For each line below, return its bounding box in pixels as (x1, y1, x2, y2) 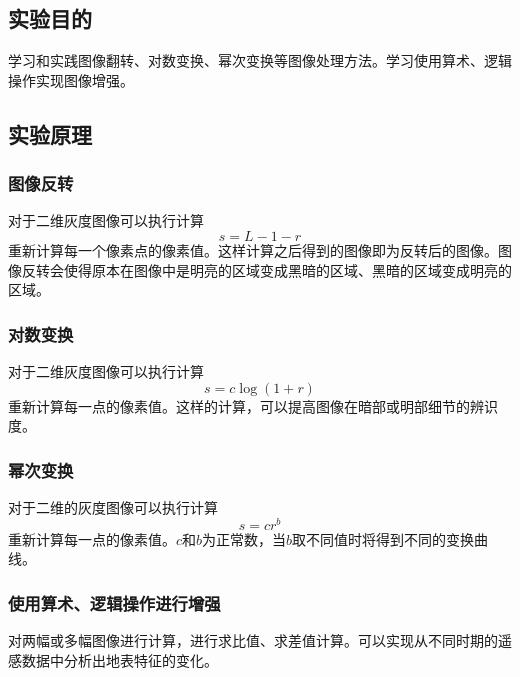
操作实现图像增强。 (8, 69, 134, 90)
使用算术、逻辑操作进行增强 (8, 590, 221, 615)
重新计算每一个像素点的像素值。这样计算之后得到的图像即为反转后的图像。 (8, 239, 498, 260)
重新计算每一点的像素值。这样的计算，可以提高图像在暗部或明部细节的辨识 (8, 395, 498, 416)
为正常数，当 (202, 528, 287, 549)
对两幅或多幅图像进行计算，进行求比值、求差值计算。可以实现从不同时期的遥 (8, 630, 512, 651)
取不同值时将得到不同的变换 (292, 528, 475, 549)
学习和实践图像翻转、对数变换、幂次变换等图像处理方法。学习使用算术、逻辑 (8, 50, 512, 71)
